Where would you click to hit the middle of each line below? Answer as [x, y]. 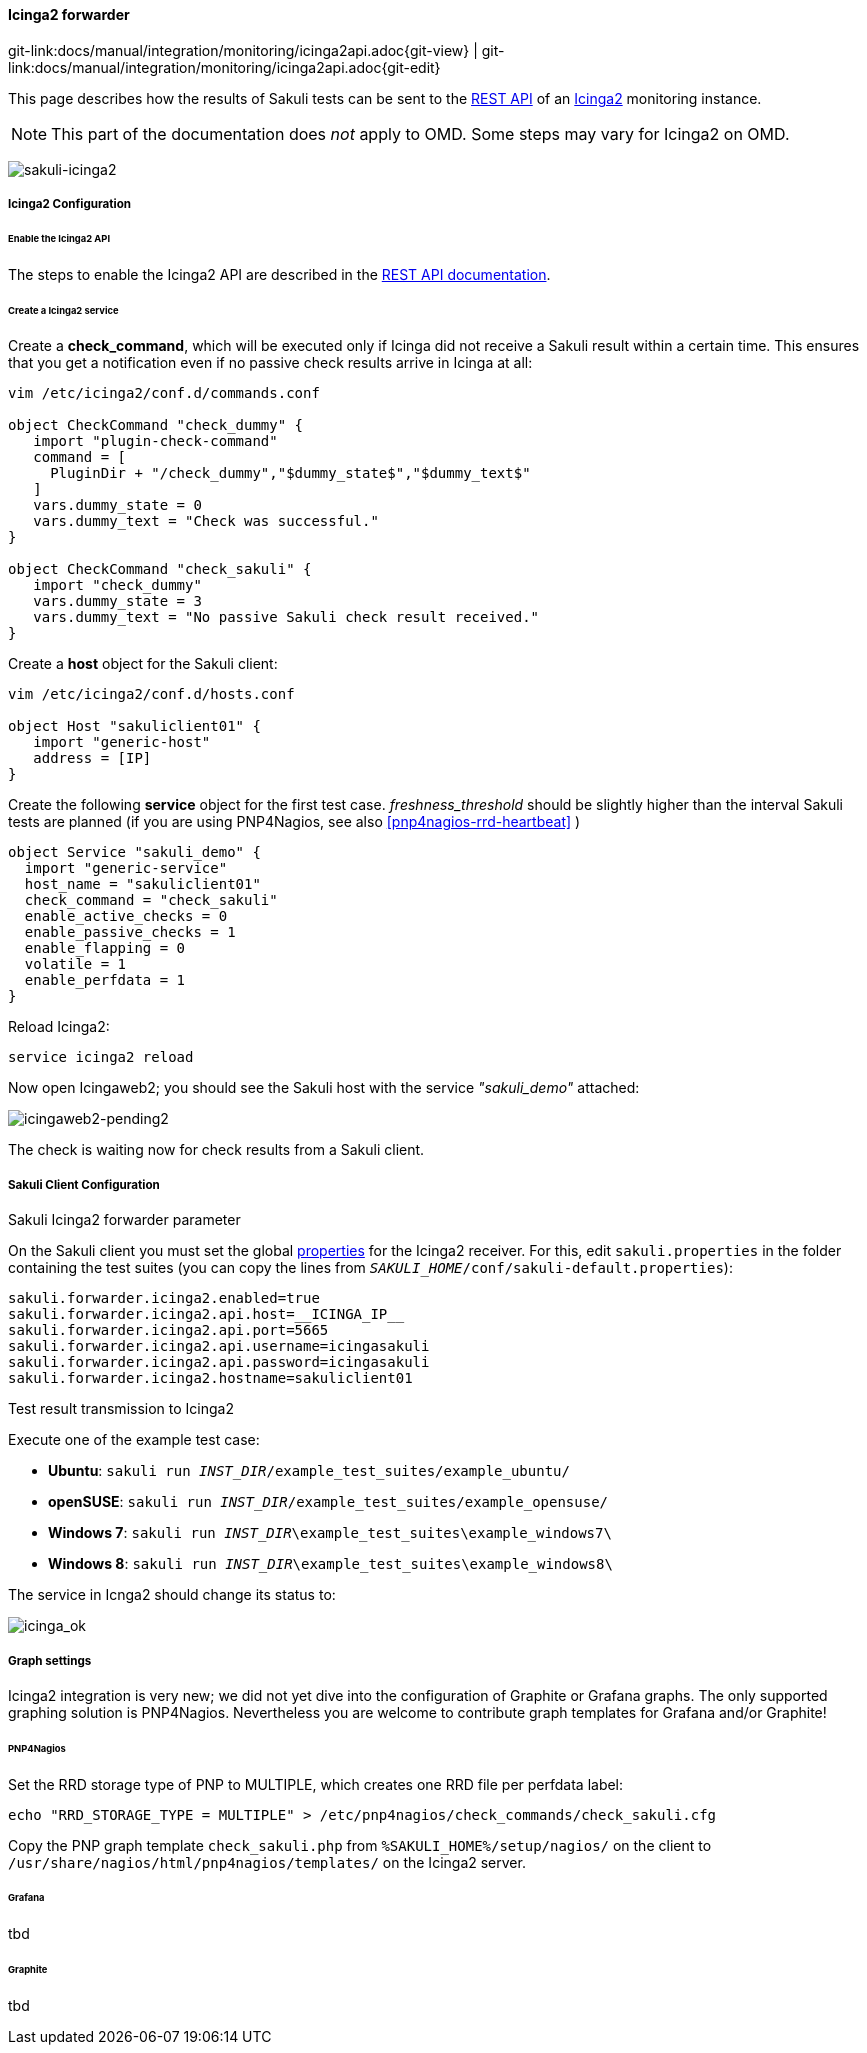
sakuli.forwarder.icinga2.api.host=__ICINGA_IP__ [206, 1314]
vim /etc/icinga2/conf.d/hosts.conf [151, 694]
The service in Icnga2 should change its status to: [172, 1595]
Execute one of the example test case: [134, 1440]
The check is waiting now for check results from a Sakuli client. [216, 1150]
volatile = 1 [75, 964]
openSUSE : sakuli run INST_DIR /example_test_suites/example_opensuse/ [328, 1502]
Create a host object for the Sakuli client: [143, 664]
